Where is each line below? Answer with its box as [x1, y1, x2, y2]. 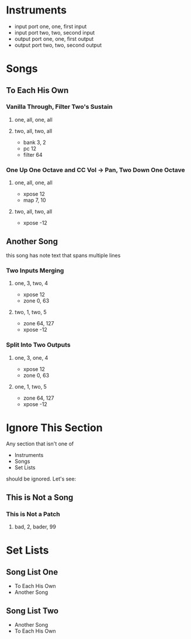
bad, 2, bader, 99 [14, 523, 57, 530]
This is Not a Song [6, 492, 74, 502]
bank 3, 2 [23, 139, 46, 146]
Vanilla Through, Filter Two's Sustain [6, 103, 113, 111]
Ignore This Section [6, 421, 103, 434]
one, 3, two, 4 [14, 280, 48, 287]
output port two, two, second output [14, 42, 102, 49]
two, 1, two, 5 [14, 308, 47, 316]
